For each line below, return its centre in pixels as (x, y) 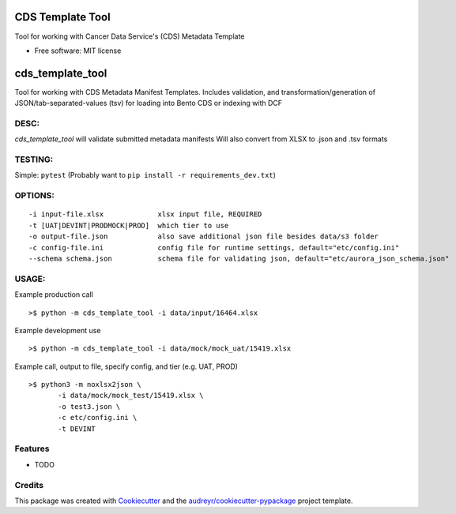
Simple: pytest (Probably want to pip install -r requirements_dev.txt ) (145, 175)
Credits (29, 485)
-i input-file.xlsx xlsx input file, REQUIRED (145, 214)
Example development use (58, 330)
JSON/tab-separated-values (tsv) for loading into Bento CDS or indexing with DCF (149, 103)
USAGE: (30, 279)
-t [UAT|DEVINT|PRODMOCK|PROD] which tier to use (129, 225)
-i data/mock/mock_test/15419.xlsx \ (131, 396)
